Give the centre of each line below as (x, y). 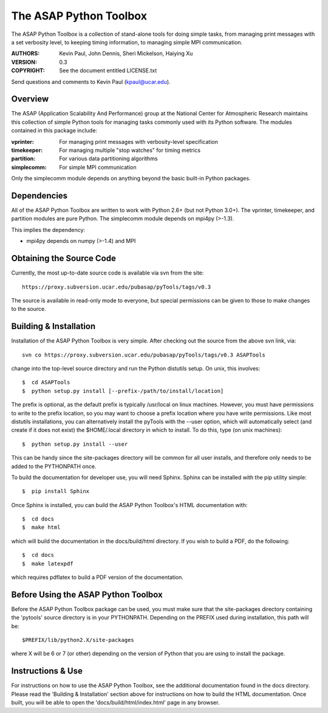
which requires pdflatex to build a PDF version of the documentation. (97, 578)
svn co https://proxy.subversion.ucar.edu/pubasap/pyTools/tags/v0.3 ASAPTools (144, 355)
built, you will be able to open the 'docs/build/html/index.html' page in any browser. (115, 703)
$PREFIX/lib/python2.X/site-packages (78, 640)
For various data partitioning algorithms (108, 159)
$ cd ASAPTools (46, 382)
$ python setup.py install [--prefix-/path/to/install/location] (123, 391)
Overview (30, 99)
